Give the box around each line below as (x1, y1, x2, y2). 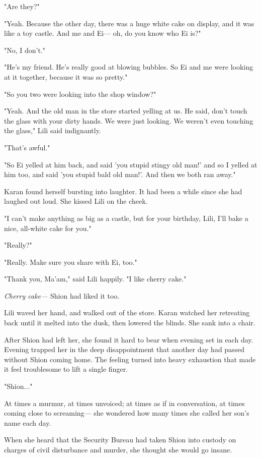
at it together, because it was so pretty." (4, 71, 128, 82)
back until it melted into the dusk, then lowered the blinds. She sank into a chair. (4, 317, 255, 328)
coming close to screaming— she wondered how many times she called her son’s (4, 408, 249, 418)
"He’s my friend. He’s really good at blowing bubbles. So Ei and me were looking (4, 62, 253, 72)
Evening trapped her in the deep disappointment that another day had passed (4, 344, 245, 355)
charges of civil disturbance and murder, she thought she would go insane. (4, 444, 232, 454)
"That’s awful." (4, 142, 50, 152)
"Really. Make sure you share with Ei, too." (4, 256, 137, 267)
